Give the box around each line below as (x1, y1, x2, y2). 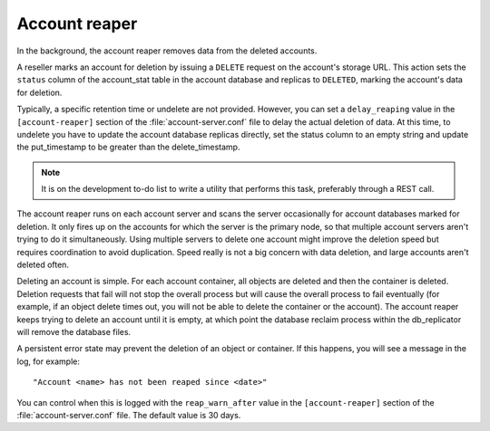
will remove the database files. (16, 326, 132, 337)
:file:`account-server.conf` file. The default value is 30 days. (16, 409, 241, 420)
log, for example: (16, 356, 81, 367)
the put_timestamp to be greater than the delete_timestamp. (16, 141, 240, 153)
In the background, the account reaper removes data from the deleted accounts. (16, 45, 318, 56)
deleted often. (16, 259, 70, 271)
